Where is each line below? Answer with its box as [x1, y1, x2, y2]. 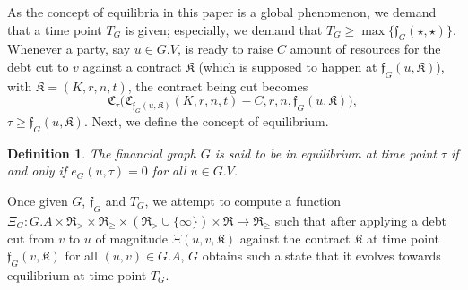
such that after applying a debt [274, 210, 446, 229]
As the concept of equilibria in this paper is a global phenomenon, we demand [7, 3, 437, 21]
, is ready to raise [177, 39, 273, 58]
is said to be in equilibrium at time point [214, 143, 437, 162]
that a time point [7, 20, 102, 38]
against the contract [239, 228, 351, 247]
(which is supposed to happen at [198, 56, 377, 75]
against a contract [82, 56, 182, 75]
